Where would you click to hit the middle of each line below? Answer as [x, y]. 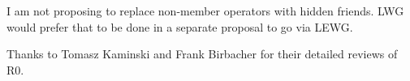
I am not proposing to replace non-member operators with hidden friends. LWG [205, 11]
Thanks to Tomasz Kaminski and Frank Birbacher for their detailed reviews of [202, 54]
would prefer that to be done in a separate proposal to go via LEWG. [180, 26]
